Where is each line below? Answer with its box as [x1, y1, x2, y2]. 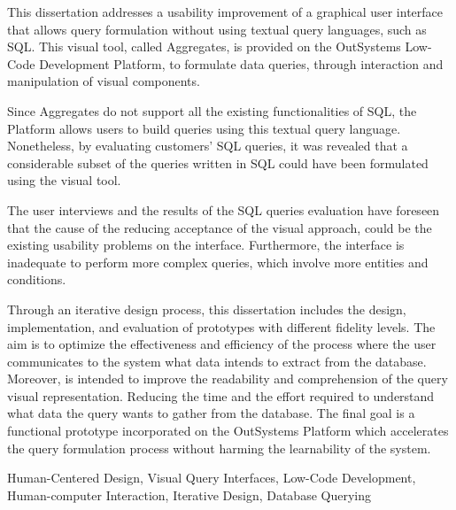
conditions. [7, 270, 66, 289]
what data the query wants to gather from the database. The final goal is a [7, 404, 415, 422]
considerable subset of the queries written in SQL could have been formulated [7, 153, 429, 172]
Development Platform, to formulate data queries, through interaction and [39, 54, 444, 73]
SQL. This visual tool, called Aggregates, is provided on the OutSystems [7, 37, 401, 56]
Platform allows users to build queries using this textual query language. [7, 119, 401, 137]
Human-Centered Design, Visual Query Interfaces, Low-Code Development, [7, 468, 416, 487]
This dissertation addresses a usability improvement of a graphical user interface [7, 3, 443, 20]
